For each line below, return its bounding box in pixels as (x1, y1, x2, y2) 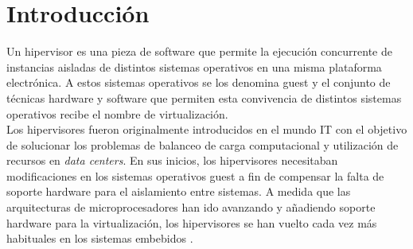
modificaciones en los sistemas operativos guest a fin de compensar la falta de (6, 167, 384, 184)
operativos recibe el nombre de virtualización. (6, 105, 228, 122)
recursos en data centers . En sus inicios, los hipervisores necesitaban (6, 152, 338, 169)
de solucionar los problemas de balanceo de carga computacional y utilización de (6, 136, 399, 153)
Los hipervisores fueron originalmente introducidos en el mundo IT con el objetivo (6, 121, 407, 138)
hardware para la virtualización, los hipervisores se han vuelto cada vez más (6, 214, 377, 231)
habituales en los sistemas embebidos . (6, 230, 193, 247)
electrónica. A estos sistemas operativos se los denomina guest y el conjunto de (6, 74, 391, 91)
